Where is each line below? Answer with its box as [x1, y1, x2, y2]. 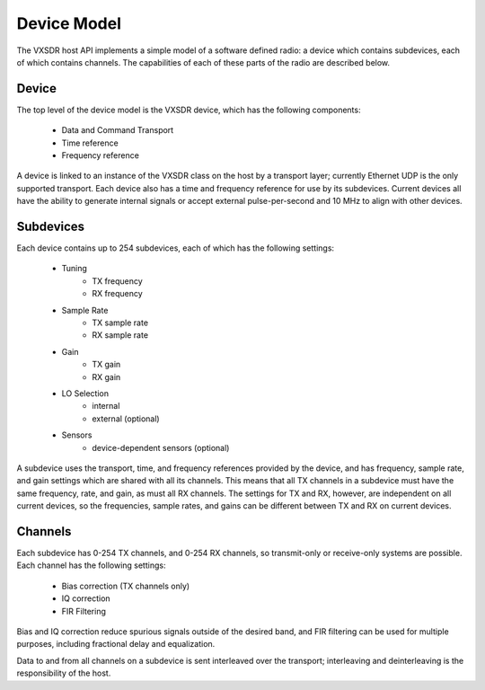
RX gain [92, 371, 121, 382]
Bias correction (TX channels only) [61, 580, 190, 591]
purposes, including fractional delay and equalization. [16, 639, 216, 650]
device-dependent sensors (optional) [92, 442, 230, 453]
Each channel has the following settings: [16, 560, 166, 571]
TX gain [92, 359, 121, 370]
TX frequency [92, 275, 143, 287]
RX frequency [92, 288, 143, 299]
